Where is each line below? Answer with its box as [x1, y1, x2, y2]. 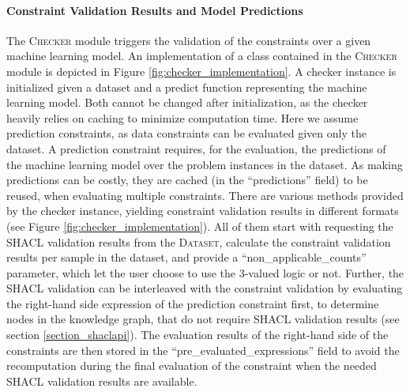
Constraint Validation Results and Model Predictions [6, 2, 303, 18]
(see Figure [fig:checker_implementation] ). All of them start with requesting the [6, 217, 393, 234]
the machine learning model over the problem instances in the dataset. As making [6, 156, 403, 172]
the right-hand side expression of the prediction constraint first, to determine [6, 295, 379, 311]
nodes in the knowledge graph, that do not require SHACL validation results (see [6, 311, 400, 327]
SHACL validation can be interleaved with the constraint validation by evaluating [6, 280, 403, 296]
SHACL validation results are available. [6, 372, 197, 389]
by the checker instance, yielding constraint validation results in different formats [6, 202, 399, 219]
